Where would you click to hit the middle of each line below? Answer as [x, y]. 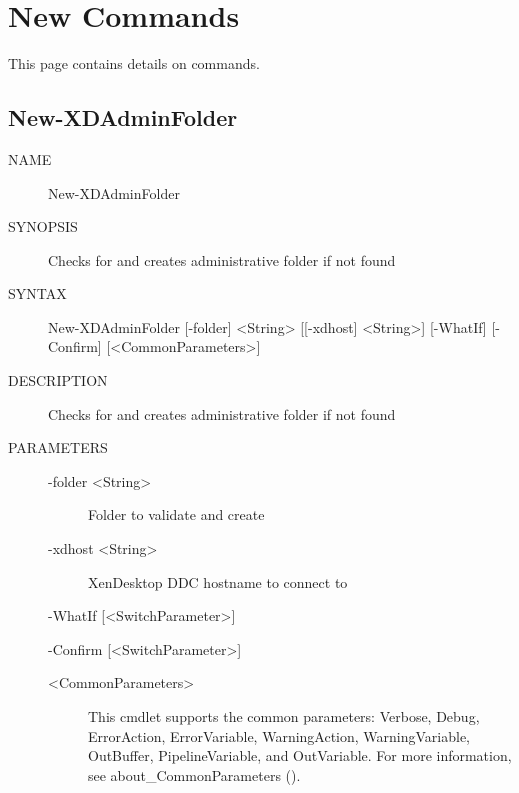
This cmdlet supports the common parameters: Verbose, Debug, [284, 716]
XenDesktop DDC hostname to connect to [218, 581]
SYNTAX [37, 293]
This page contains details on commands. [134, 63]
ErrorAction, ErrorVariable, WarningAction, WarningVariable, [279, 735]
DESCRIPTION [58, 380]
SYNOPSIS [43, 226]
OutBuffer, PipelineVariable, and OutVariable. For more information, [300, 755]
